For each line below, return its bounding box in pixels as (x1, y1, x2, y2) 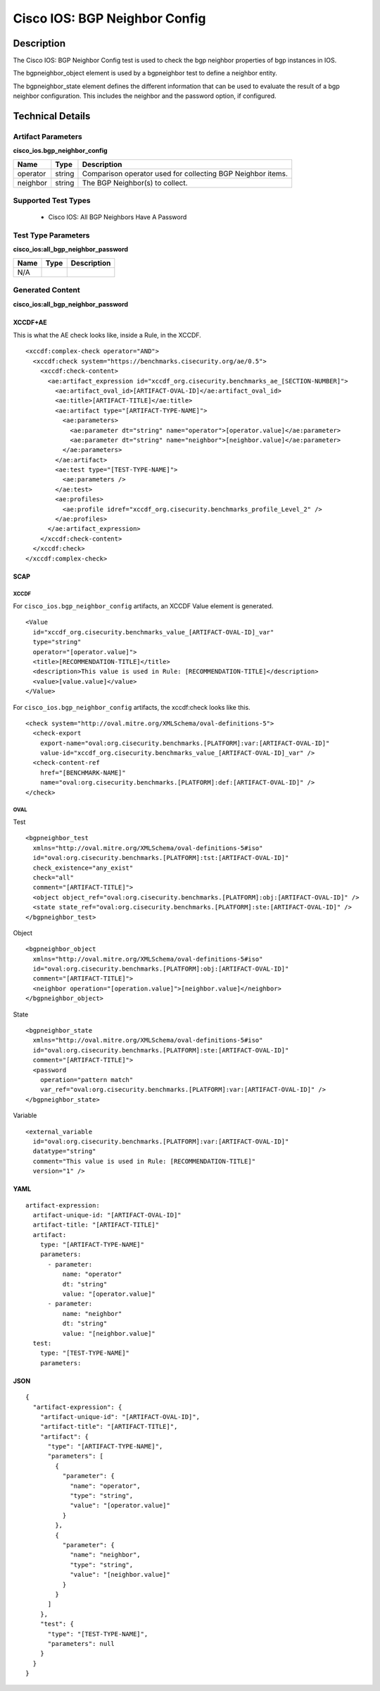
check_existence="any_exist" (32, 863, 134, 872)
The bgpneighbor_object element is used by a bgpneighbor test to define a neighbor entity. (13, 69, 278, 78)
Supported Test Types (13, 196, 91, 206)
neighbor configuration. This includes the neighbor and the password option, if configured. (13, 92, 277, 100)
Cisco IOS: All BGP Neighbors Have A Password (48, 213, 187, 221)
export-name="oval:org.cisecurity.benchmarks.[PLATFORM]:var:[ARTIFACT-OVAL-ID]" (39, 739, 330, 747)
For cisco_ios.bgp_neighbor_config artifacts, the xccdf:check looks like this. (13, 703, 251, 711)
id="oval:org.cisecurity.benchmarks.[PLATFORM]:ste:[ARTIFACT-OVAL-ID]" (32, 1046, 289, 1054)
